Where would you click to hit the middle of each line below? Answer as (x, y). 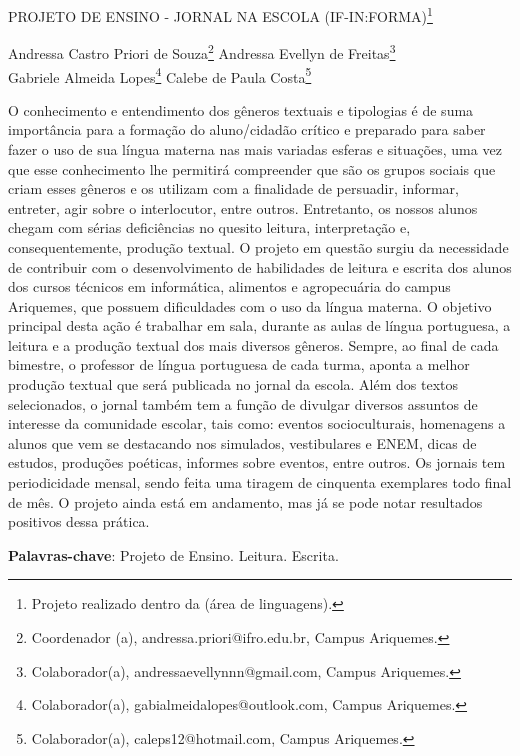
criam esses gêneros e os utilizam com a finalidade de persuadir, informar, (233, 188)
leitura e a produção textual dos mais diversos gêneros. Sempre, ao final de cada (253, 344)
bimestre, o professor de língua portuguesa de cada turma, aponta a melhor (239, 364)
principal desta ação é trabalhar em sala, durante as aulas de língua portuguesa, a (259, 325)
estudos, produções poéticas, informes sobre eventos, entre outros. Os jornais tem (257, 462)
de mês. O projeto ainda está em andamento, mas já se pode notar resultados (245, 501)
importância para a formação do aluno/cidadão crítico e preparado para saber (247, 129)
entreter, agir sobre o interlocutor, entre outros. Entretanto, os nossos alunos (243, 207)
